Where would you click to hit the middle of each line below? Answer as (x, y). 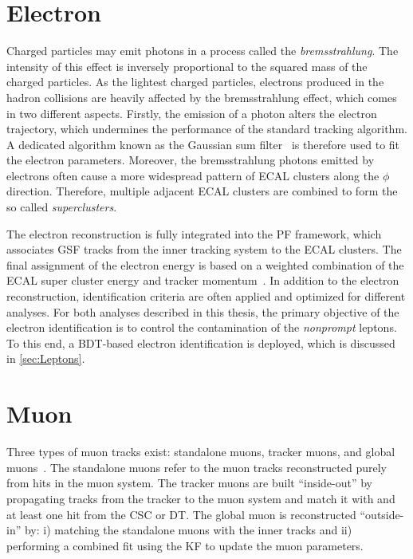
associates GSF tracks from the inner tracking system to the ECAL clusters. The (204, 249)
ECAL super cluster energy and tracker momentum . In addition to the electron (203, 280)
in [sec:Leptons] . (46, 358)
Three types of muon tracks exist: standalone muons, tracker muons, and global (201, 452)
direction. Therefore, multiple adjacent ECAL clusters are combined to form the (202, 191)
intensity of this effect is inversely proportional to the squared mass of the (187, 66)
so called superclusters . (62, 207)
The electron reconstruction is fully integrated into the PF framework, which (194, 233)
